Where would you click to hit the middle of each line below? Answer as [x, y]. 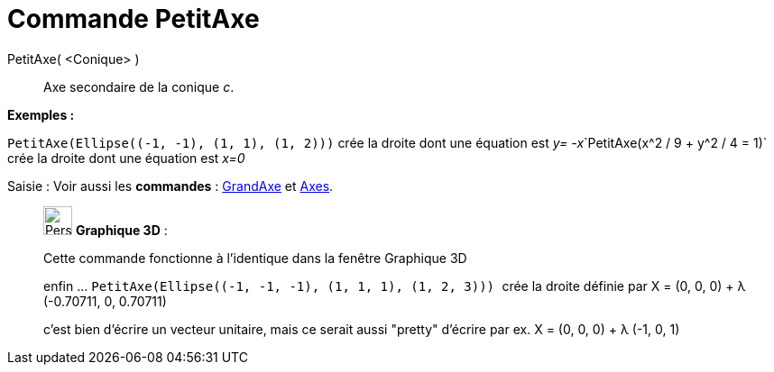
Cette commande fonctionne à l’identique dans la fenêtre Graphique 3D [255, 258]
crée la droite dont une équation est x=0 [126, 158]
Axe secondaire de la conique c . [139, 86]
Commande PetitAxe [134, 19]
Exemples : [41, 114]
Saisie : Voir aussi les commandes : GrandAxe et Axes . [170, 186]
